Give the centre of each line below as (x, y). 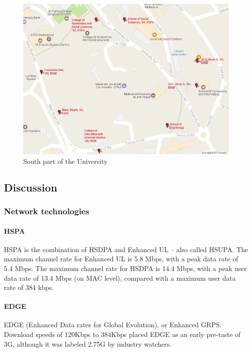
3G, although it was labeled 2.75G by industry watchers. (88, 344)
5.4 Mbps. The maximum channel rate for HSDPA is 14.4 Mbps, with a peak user (125, 268)
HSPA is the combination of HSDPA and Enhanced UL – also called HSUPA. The (126, 249)
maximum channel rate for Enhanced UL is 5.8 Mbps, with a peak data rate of (121, 259)
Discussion (31, 187)
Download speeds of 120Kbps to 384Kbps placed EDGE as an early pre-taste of (122, 334)
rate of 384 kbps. (29, 287)
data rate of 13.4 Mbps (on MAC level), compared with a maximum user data (120, 278)
